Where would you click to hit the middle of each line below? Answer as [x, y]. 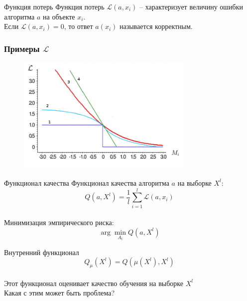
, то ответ [78, 26]
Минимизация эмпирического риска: [59, 222]
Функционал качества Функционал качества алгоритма [87, 182]
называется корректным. [156, 26]
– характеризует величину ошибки [191, 6]
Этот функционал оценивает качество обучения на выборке [94, 283]
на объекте [59, 16]
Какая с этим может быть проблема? [60, 293]
